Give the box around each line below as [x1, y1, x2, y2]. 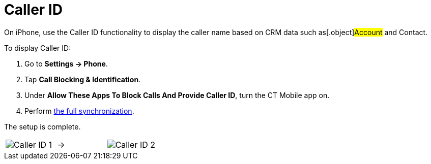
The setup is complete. [4, 122, 81, 131]
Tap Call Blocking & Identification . [24, 75, 141, 84]
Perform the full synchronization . [24, 106, 134, 115]
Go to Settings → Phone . [24, 59, 108, 68]
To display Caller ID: [4, 43, 71, 52]
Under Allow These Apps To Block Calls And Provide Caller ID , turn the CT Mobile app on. [24, 90, 330, 100]
